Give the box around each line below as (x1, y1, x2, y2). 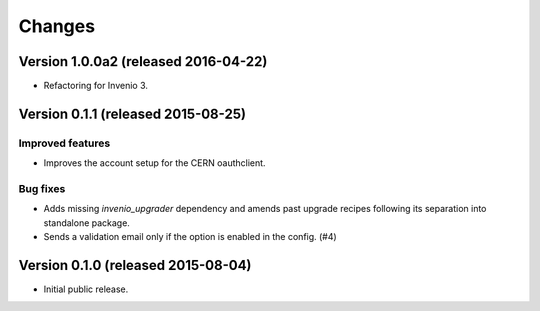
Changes (18, 15, 95, 37)
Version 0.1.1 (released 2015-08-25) (18, 105, 247, 122)
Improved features (18, 136, 111, 150)
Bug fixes (18, 181, 66, 195)
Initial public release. (43, 283, 129, 295)
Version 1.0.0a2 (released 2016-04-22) (18, 53, 268, 70)
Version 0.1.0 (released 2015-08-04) (18, 256, 252, 274)
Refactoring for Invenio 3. (43, 80, 149, 92)
